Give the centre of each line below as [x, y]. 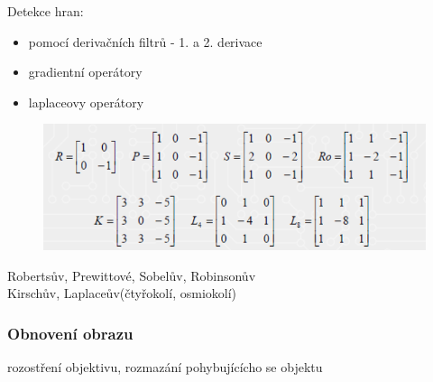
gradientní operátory [85, 72]
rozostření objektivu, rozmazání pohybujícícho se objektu [165, 366]
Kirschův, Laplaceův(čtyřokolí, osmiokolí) [122, 293]
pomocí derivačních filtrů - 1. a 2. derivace [145, 41]
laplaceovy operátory [86, 102]
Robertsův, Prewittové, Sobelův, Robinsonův [132, 275]
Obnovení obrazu [70, 333]
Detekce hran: [46, 11]
